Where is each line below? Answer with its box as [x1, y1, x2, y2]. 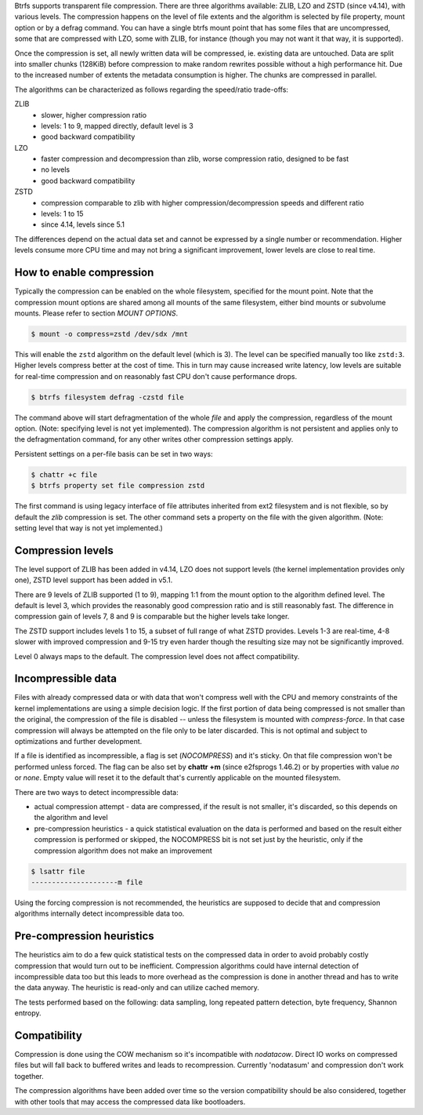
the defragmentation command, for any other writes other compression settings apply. [14, 435, 294, 444]
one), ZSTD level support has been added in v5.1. [14, 575, 173, 585]
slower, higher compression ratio [41, 110, 147, 119]
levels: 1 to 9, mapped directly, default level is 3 [41, 121, 193, 130]
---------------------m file [31, 877, 143, 887]
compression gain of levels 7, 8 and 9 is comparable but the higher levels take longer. [14, 612, 290, 621]
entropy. [14, 1008, 42, 1018]
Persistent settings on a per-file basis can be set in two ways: [14, 449, 213, 458]
